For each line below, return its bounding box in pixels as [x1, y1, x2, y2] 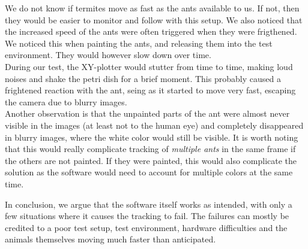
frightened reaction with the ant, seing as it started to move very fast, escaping [5, 84, 296, 96]
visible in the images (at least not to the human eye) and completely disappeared [5, 119, 304, 131]
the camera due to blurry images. [5, 95, 127, 108]
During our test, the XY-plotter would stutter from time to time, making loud [5, 60, 293, 72]
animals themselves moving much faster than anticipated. [5, 233, 216, 245]
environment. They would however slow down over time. [5, 48, 211, 61]
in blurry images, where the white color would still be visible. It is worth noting [5, 130, 298, 143]
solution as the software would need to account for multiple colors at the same [5, 166, 293, 178]
